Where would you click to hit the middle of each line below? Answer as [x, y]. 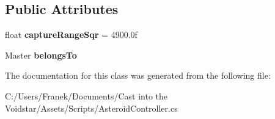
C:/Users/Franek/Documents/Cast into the [86, 96]
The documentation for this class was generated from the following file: [138, 75]
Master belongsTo [41, 55]
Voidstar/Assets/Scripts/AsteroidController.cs [91, 108]
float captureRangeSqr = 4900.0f [71, 34]
